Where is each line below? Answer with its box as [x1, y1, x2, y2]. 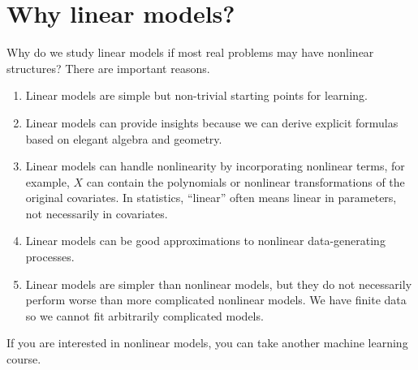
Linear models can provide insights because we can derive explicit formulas [25, 114, 399, 131]
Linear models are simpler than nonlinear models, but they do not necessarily [25, 275, 412, 292]
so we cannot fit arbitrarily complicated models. [25, 307, 264, 324]
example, [25, 173, 70, 190]
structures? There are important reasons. [6, 59, 210, 76]
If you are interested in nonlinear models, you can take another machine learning [6, 334, 408, 351]
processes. [25, 248, 75, 265]
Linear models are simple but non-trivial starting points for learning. [25, 87, 368, 104]
